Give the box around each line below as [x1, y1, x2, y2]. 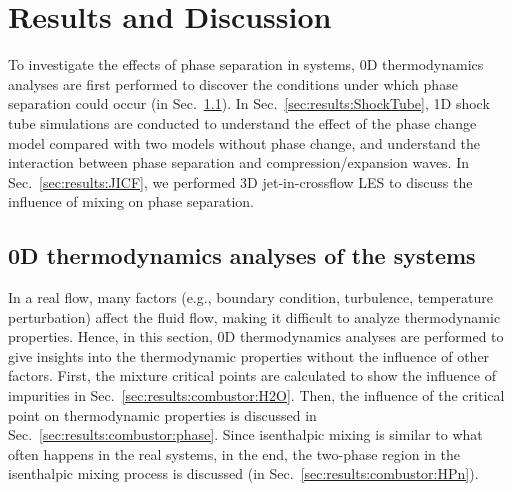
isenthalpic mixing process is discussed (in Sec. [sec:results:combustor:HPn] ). [8, 463, 479, 484]
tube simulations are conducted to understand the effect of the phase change [8, 112, 477, 133]
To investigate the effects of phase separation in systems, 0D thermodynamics [8, 54, 484, 75]
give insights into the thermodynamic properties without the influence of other [8, 345, 490, 366]
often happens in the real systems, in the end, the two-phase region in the [8, 443, 460, 464]
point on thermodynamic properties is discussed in [8, 404, 317, 425]
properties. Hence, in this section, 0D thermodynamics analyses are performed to [8, 326, 504, 347]
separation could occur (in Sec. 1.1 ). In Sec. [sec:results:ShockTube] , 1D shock [8, 93, 490, 114]
